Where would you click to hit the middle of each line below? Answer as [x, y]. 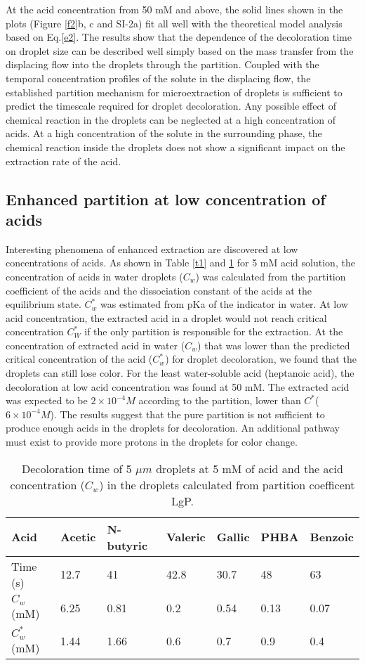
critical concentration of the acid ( [79, 359]
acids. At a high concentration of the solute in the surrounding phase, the [164, 133]
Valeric [186, 537]
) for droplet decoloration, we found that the [261, 359]
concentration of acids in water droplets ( [94, 276]
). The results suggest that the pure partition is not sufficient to [187, 414]
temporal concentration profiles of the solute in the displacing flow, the [158, 78]
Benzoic [332, 537]
